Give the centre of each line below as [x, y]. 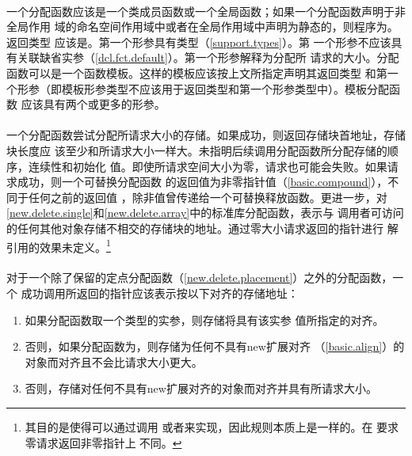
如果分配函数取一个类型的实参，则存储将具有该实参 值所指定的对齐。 [204, 319]
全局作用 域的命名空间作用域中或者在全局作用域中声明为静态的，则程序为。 [202, 27]
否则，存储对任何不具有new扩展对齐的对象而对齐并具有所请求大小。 [201, 388]
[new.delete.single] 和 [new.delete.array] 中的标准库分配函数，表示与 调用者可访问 [205, 213]
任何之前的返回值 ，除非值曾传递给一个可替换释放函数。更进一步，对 [208, 197]
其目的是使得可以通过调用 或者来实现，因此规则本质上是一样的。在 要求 [212, 426]
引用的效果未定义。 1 [59, 245]
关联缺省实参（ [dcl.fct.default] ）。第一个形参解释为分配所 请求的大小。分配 [208, 57]
